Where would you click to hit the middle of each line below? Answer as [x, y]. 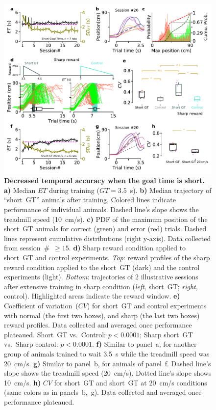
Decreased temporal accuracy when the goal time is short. [104, 180]
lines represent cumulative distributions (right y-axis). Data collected [108, 238]
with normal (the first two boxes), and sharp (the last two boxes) [102, 315]
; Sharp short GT [166, 334]
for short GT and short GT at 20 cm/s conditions [131, 382]
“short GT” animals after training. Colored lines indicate [90, 200]
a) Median [20, 190]
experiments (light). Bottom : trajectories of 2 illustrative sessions [101, 277]
